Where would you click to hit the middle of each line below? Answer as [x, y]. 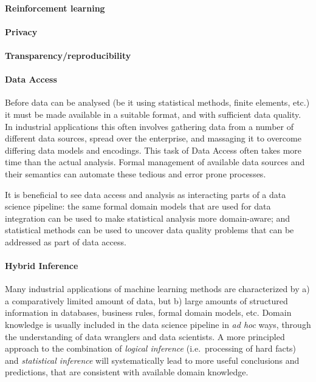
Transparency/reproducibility [68, 55]
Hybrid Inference [42, 266]
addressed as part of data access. [66, 241]
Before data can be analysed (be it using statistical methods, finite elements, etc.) [157, 102]
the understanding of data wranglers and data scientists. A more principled [145, 336]
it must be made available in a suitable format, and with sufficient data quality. [153, 114]
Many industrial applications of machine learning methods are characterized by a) [157, 289]
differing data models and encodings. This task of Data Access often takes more [153, 150]
